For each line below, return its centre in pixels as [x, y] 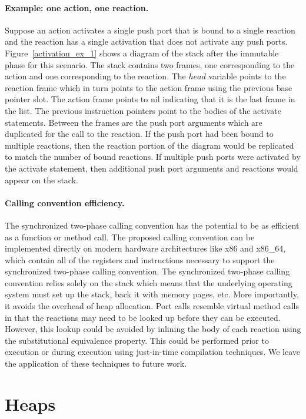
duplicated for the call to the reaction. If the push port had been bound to [139, 134]
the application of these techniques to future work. [96, 363]
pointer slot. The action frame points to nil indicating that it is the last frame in [150, 99]
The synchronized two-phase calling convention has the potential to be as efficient [152, 225]
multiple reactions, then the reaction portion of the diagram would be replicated [149, 145]
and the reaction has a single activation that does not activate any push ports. [146, 41]
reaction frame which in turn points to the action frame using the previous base [149, 87]
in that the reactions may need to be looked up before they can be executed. [143, 317]
